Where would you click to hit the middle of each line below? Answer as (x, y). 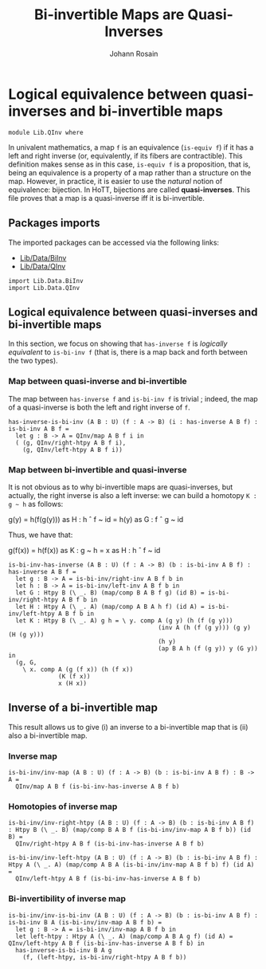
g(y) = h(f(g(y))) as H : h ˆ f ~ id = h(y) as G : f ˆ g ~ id (96, 519)
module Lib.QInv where (46, 132)
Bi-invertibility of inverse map (67, 899)
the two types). (33, 361)
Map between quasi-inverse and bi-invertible (98, 382)
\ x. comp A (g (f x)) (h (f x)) (78, 669)
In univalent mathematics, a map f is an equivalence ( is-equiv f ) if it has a (131, 147)
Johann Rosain (134, 53)
